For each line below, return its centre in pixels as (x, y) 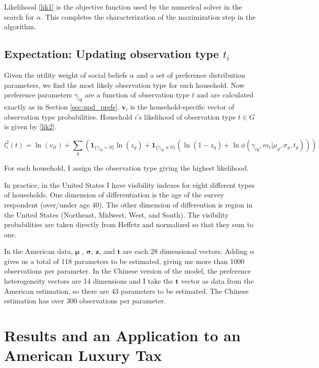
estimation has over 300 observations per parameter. (85, 301)
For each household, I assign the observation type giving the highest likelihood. (127, 168)
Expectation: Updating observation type (111, 54)
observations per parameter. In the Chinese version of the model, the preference (128, 271)
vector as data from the (217, 281)
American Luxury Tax (83, 355)
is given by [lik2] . (30, 126)
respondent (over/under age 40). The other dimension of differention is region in (128, 204)
